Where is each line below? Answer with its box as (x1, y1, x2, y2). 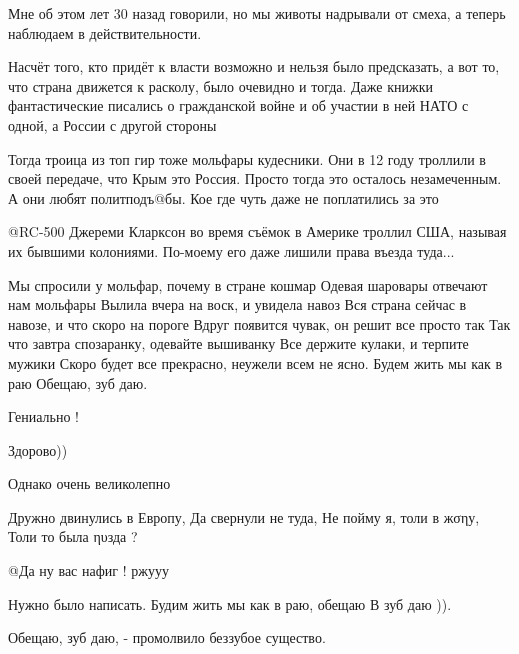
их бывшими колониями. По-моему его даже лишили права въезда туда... (8, 240, 455, 261)
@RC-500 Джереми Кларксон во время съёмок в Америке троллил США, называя (8, 221, 507, 242)
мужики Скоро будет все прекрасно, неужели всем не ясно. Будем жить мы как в (8, 352, 503, 373)
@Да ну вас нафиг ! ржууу (8, 560, 169, 581)
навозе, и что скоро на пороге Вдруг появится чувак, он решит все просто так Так (8, 313, 511, 334)
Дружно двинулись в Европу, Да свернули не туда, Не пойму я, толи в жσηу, (8, 506, 480, 527)
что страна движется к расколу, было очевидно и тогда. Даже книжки (8, 75, 433, 96)
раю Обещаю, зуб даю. (8, 372, 148, 393)
